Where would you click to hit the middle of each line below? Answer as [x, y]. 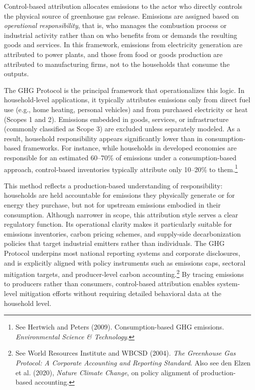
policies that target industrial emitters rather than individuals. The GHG [114, 243]
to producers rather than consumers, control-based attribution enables [110, 284]
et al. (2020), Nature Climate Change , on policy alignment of [107, 372]
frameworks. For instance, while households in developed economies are [130, 148]
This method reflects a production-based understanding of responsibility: [113, 185]
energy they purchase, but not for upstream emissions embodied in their [112, 204]
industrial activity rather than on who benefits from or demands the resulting [121, 35]
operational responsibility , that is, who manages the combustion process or [115, 25]
